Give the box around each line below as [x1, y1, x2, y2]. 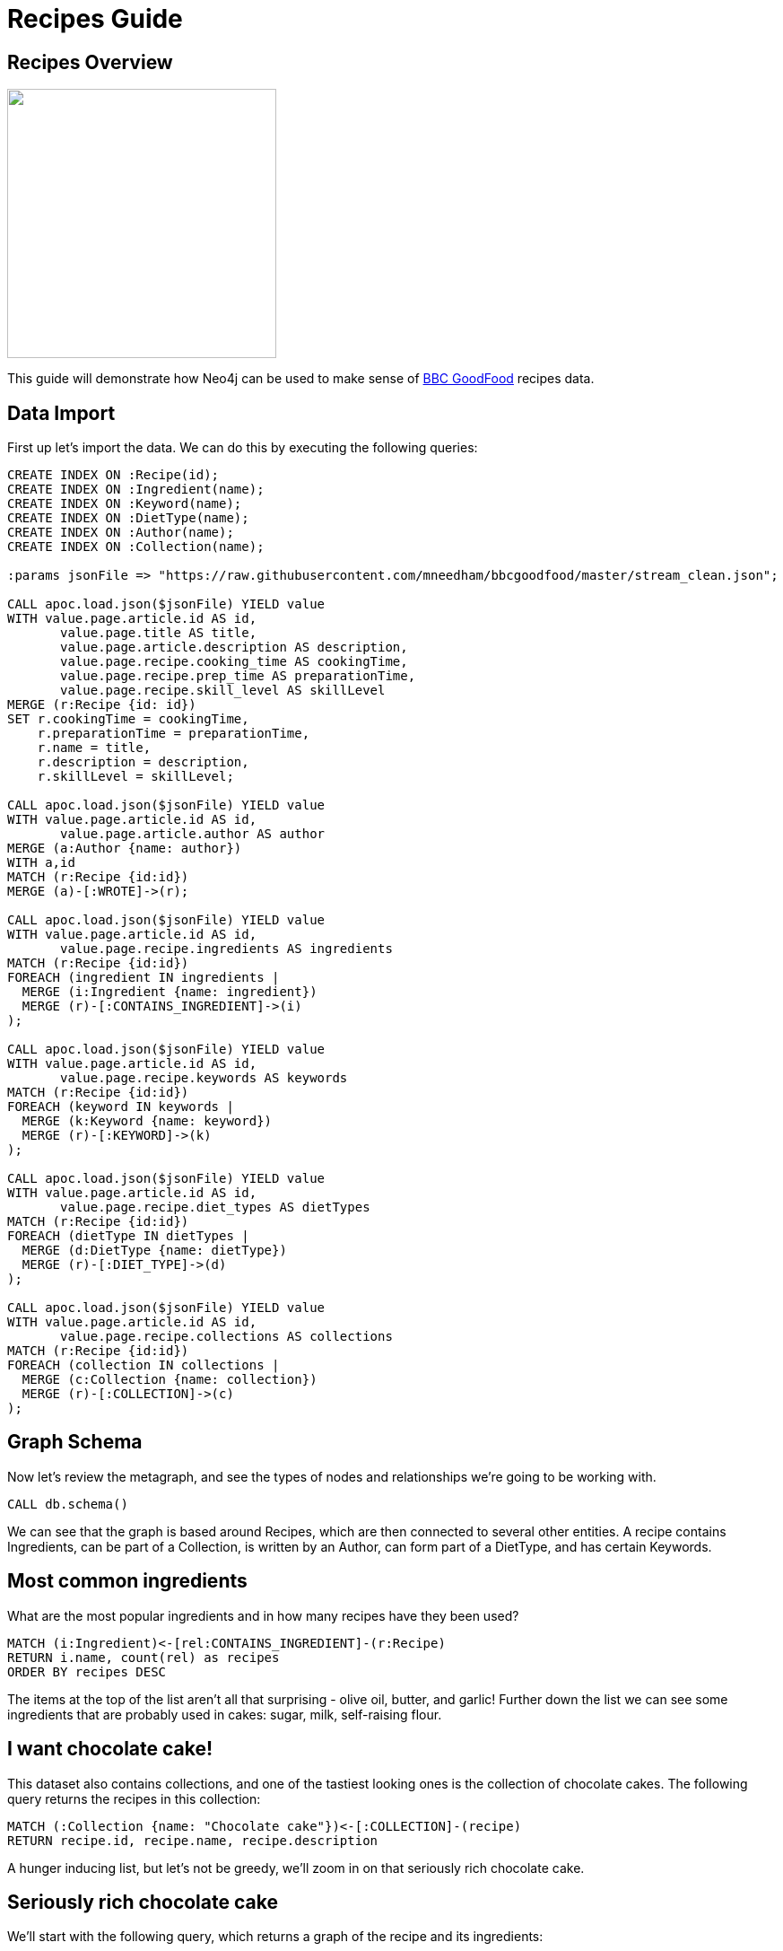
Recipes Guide [7, 4, 183, 34]
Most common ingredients [7, 1570, 248, 1593]
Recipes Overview [7, 50, 173, 74]
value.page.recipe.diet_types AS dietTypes [60, 1200, 370, 1215]
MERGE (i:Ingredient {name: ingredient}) [22, 984, 318, 1000]
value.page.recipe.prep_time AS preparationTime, [60, 669, 416, 684]
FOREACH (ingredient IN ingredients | [7, 970, 280, 985]
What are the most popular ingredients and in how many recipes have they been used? [7, 1607, 519, 1623]
